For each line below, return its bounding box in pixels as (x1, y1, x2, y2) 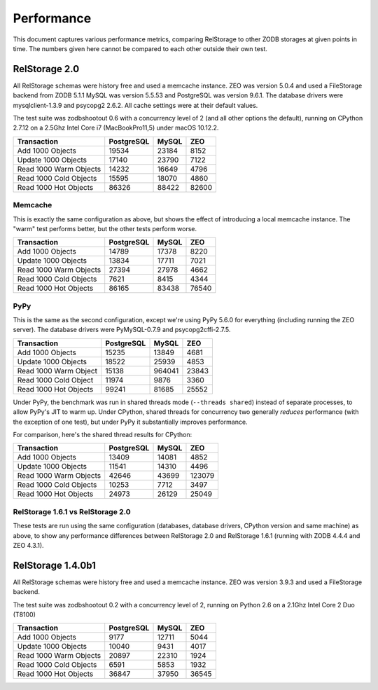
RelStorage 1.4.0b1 (13, 559, 96, 571)
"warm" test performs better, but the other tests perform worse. (13, 224, 197, 233)
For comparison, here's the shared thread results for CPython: (13, 431, 192, 439)
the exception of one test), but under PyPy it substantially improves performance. (13, 418, 248, 426)
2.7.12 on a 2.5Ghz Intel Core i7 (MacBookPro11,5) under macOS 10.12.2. (13, 123, 219, 132)
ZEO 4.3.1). (13, 541, 45, 549)
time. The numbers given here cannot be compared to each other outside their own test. (13, 44, 267, 53)
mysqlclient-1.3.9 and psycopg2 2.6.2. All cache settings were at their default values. (13, 101, 258, 109)
